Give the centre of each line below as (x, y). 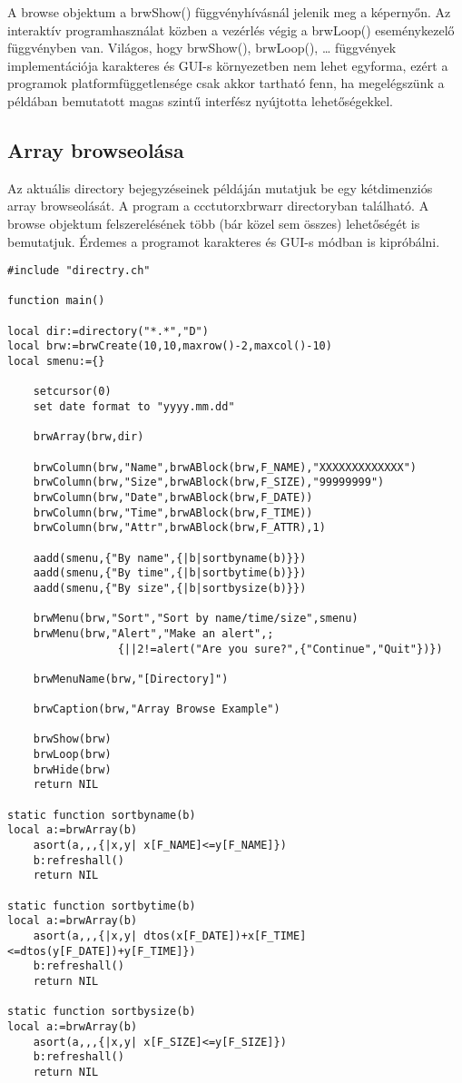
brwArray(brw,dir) (88, 437)
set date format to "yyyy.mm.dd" (134, 407)
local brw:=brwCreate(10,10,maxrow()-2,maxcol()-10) (170, 346)
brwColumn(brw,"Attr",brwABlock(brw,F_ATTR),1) (179, 528)
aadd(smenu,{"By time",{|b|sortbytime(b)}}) (170, 573)
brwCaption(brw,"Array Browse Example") (157, 709)
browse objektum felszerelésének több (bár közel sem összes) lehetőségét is (214, 223)
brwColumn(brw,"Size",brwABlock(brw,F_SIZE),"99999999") (209, 482)
